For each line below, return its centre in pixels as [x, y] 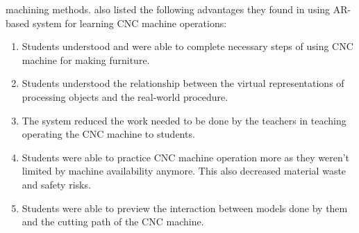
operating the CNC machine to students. [108, 134]
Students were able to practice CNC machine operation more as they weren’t [186, 157]
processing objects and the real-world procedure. [125, 96]
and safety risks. [56, 184]
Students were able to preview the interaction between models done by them [185, 208]
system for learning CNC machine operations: [130, 23]
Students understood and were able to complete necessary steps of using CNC [187, 46]
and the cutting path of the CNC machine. [113, 222]
